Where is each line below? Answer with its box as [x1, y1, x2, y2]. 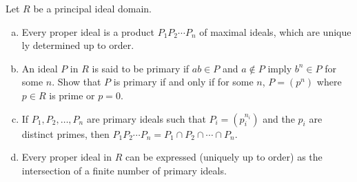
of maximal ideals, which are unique [199, 24, 351, 39]
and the [263, 111, 295, 125]
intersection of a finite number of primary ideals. [21, 163, 227, 177]
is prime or [49, 88, 95, 102]
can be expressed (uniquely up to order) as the [125, 150, 323, 164]
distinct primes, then [21, 126, 110, 141]
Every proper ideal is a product [21, 24, 154, 39]
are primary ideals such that [86, 111, 206, 125]
